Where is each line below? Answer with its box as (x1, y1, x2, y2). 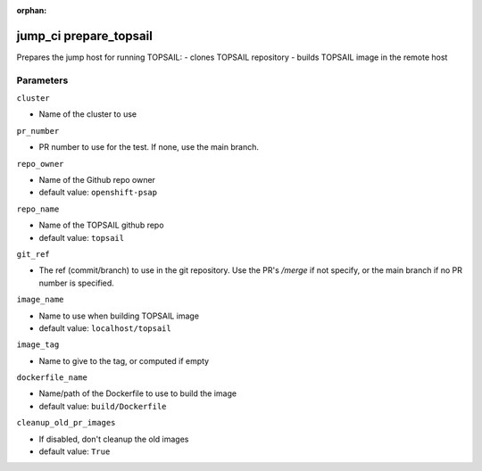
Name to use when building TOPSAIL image (38, 310, 200, 321)
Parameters (16, 74, 69, 87)
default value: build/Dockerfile (38, 401, 167, 411)
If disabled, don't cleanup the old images (38, 434, 189, 444)
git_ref (16, 249, 51, 259)
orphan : (16, 5, 47, 15)
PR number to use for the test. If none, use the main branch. (38, 142, 259, 153)
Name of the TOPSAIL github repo (38, 219, 164, 231)
